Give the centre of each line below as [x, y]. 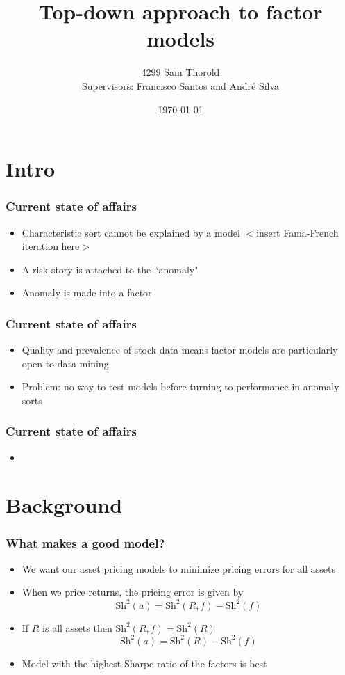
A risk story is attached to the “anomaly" [110, 269]
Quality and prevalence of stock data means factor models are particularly [180, 350]
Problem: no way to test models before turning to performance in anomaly [180, 387]
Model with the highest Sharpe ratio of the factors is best [144, 663]
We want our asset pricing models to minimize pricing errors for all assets [178, 568]
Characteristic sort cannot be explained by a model [131, 232]
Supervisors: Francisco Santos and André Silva [180, 85]
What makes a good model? [85, 542]
